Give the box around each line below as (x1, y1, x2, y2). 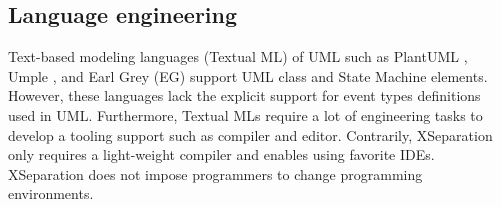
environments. (8, 183, 94, 204)
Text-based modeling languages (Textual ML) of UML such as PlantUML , (8, 46, 468, 67)
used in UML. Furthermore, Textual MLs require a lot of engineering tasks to (8, 104, 483, 125)
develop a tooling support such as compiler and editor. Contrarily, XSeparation (8, 124, 493, 145)
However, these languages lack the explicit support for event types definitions (8, 85, 481, 106)
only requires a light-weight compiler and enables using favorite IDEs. (8, 144, 435, 165)
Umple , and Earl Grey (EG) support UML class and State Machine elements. (8, 65, 488, 86)
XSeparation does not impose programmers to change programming (8, 163, 423, 184)
